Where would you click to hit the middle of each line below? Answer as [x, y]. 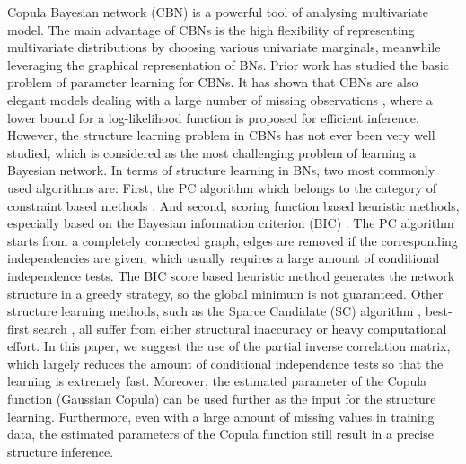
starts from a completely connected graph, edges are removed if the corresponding [233, 240]
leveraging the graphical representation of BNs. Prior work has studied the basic [228, 64]
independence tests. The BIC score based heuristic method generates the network [231, 275]
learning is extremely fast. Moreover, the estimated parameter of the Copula [217, 381]
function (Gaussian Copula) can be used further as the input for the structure [222, 399]
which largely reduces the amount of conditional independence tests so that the [225, 363]
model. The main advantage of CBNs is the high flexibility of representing [211, 29]
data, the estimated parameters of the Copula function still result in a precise [220, 434]
